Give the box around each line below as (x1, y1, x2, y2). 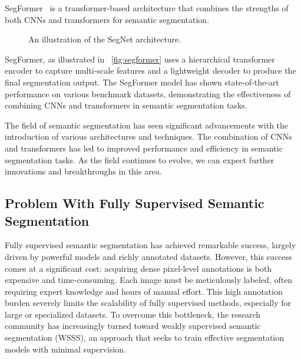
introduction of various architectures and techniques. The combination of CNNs (5, 130, 292, 143)
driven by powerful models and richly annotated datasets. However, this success (5, 250, 292, 262)
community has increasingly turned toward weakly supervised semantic (5, 320, 261, 332)
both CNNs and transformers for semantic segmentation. (5, 13, 210, 25)
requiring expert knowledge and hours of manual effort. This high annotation (5, 285, 283, 297)
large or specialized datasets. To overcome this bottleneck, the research (5, 308, 261, 320)
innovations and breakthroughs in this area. (5, 165, 162, 177)
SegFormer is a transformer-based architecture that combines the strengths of (5, 2, 289, 14)
